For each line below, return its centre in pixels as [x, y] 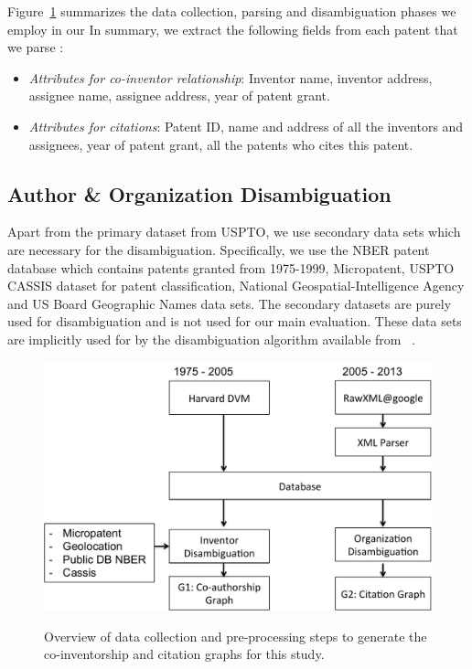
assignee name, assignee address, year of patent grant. [179, 96]
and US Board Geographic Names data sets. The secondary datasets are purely [230, 303]
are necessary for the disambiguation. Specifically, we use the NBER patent [219, 249]
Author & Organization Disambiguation [199, 193]
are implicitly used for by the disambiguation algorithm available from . [212, 339]
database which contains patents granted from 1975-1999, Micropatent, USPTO [231, 267]
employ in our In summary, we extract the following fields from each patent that [233, 29]
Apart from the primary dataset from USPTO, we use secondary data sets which [234, 232]
